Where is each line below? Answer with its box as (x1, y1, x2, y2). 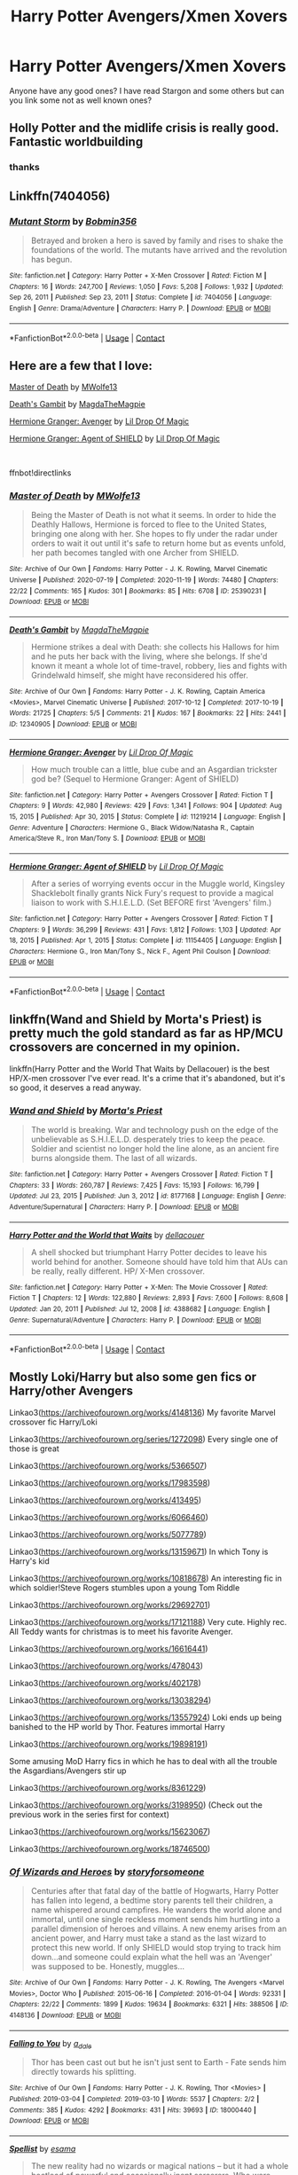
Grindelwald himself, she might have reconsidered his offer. (30, 670, 248, 680)
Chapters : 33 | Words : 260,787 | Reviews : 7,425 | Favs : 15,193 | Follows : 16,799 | (9, 1181, 260, 1190)
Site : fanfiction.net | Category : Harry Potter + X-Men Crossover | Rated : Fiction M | (9, 271, 267, 280)
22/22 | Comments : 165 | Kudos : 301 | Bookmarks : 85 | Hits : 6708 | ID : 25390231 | (9, 586, 267, 595)
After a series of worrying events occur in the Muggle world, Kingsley (30, 878, 286, 889)
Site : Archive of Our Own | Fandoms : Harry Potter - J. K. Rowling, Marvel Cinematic (9, 565, 269, 574)
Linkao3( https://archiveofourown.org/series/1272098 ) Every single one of (9, 1433, 278, 1444)
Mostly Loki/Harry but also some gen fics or (9, 1370, 257, 1385)
